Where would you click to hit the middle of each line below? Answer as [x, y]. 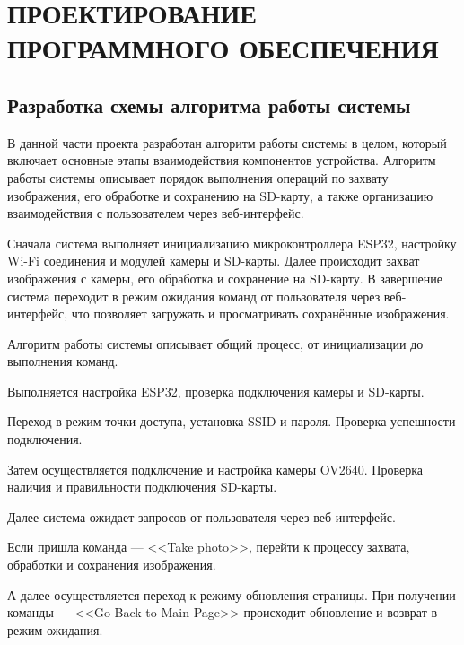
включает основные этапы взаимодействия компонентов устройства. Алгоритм [222, 160]
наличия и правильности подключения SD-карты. [142, 487]
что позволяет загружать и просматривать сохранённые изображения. [260, 314]
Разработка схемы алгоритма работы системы [209, 105]
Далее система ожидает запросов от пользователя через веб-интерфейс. [201, 516]
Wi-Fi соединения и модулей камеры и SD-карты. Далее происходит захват [214, 261]
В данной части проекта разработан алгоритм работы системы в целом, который [227, 142]
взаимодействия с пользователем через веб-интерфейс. [156, 213]
